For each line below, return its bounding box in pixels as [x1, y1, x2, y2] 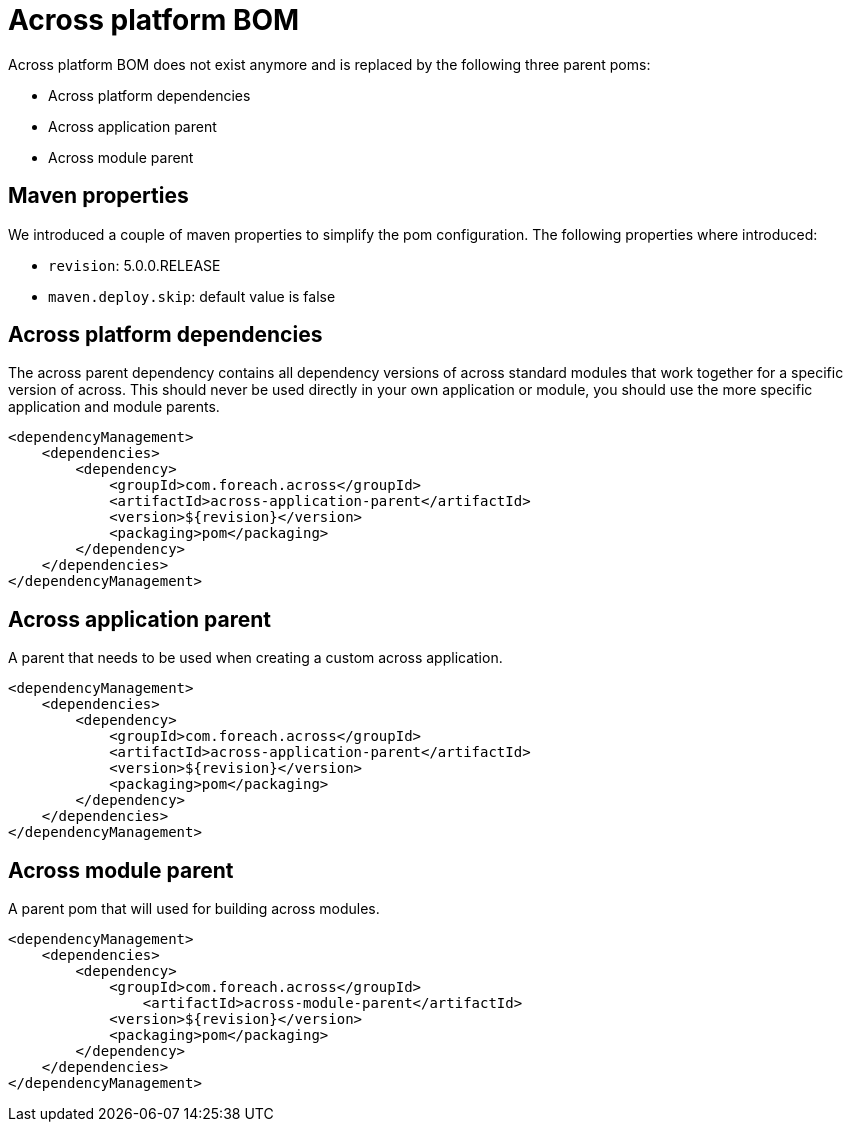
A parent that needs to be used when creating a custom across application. [8, 649, 503, 667]
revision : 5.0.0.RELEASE [48, 256, 221, 274]
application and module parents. [8, 398, 220, 416]
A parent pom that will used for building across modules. [8, 900, 380, 918]
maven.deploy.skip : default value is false [48, 287, 336, 305]
